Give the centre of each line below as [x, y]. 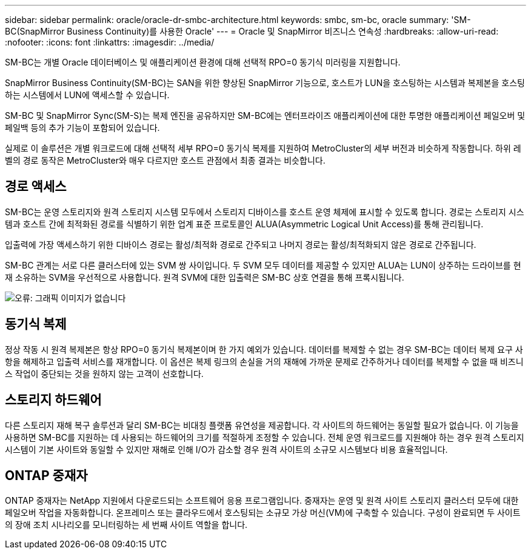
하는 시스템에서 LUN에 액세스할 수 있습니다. [87, 95]
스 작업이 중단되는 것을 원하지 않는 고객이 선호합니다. [104, 373]
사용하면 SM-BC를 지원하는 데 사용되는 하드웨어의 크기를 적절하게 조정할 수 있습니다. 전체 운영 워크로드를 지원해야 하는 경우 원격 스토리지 [265, 437]
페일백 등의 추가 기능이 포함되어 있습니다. [82, 128]
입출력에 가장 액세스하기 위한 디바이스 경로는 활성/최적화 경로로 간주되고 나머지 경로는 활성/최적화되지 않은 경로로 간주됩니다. [241, 244]
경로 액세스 [36, 187]
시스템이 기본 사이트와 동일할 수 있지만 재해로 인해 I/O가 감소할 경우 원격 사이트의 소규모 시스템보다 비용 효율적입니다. [226, 449]
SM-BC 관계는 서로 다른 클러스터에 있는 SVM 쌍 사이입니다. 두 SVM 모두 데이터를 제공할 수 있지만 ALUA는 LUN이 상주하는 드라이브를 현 [263, 265]
